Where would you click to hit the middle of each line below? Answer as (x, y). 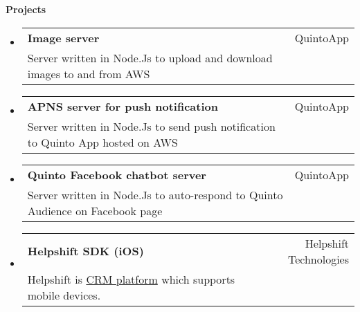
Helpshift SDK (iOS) (85, 251)
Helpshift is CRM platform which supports (131, 279)
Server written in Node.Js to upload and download (150, 57)
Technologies (318, 259)
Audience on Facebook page (95, 210)
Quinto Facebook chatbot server (117, 174)
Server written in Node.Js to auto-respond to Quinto (155, 194)
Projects (26, 9)
